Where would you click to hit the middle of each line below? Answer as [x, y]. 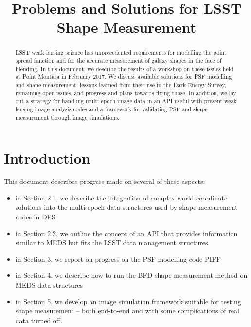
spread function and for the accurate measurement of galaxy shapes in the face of [118, 61]
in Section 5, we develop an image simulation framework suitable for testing [128, 301]
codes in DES [35, 216]
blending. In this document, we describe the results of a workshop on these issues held [124, 68]
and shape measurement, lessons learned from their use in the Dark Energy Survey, [121, 84]
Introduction [47, 158]
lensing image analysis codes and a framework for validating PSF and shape [111, 109]
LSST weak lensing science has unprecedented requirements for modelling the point [121, 52]
